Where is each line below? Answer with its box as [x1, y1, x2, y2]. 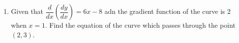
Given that [11, 6, 44, 16]
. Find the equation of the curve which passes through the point [45, 20, 236, 30]
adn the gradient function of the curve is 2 [104, 6, 231, 16]
